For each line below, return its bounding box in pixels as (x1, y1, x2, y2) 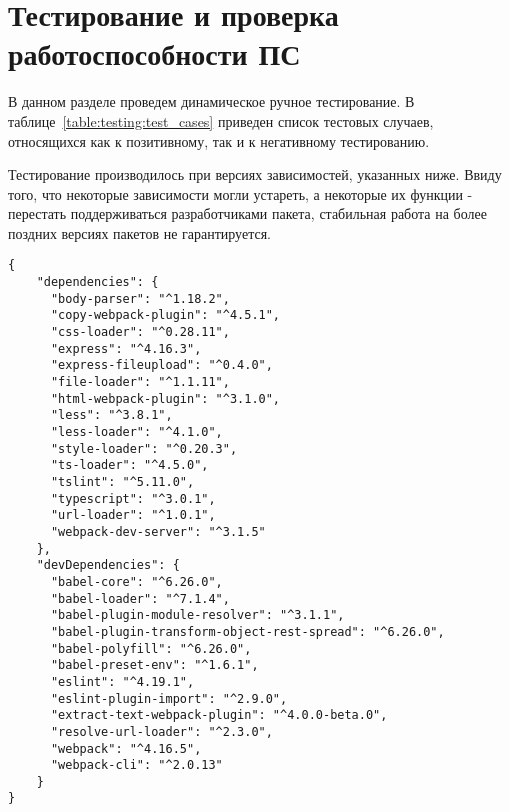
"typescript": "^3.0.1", (50, 491, 216, 506)
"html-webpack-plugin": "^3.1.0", (50, 391, 281, 406)
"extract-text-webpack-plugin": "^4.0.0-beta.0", (50, 708, 388, 723)
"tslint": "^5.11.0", (50, 475, 195, 489)
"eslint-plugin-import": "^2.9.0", (50, 691, 288, 706)
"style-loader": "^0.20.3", (50, 441, 238, 456)
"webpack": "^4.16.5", (50, 741, 202, 756)
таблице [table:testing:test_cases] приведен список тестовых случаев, (8, 110, 434, 131)
